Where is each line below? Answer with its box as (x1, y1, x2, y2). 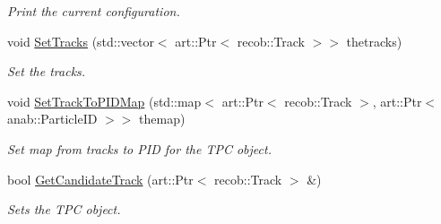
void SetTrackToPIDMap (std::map (7, 91, 202, 110)
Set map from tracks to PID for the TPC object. (7, 139, 272, 158)
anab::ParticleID (7, 109, 98, 128)
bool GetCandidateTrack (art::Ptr (7, 169, 194, 188)
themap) (139, 109, 186, 128)
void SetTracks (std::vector (7, 31, 154, 50)
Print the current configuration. (7, 2, 180, 20)
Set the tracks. (7, 62, 86, 81)
